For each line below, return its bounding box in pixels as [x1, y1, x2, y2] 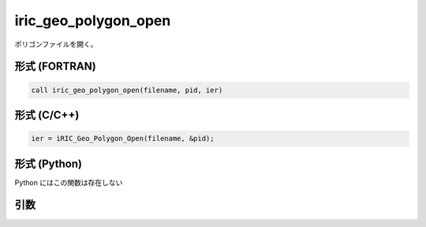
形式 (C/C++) [14, 108, 80, 121]
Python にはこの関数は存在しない [14, 177, 123, 187]
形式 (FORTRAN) [14, 60, 96, 73]
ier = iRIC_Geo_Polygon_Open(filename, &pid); [31, 134, 215, 143]
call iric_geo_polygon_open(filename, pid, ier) [31, 85, 223, 95]
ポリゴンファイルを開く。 [14, 39, 98, 49]
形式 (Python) [14, 157, 83, 170]
